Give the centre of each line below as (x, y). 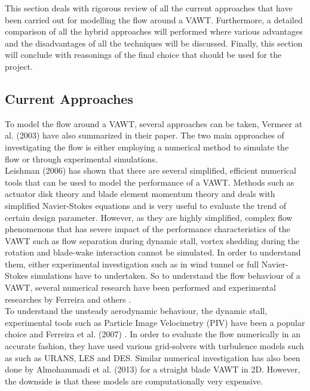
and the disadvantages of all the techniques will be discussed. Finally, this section (154, 43)
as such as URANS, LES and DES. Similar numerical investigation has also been (153, 357)
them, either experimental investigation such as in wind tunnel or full (132, 264)
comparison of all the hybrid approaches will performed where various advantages (154, 31)
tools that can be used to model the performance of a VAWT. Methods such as (150, 182)
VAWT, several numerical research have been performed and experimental (140, 287)
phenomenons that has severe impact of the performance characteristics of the (148, 229)
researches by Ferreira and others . (68, 299)
